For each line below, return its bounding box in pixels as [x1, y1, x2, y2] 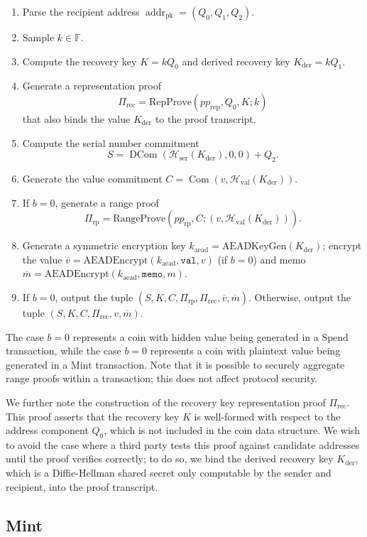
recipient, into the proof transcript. [6, 479, 158, 494]
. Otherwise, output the [248, 289, 351, 304]
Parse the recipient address [22, 4, 140, 18]
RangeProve [113, 214, 166, 224]
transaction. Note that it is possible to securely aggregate [95, 357, 345, 371]
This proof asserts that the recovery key [6, 408, 180, 423]
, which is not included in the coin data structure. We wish [104, 423, 361, 438]
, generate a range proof [55, 195, 159, 210]
